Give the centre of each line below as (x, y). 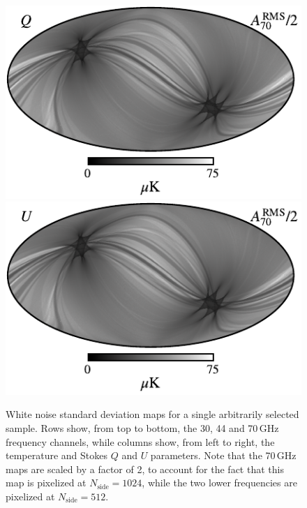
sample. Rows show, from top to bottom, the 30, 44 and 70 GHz (142, 427)
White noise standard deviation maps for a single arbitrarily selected (152, 414)
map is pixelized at (46, 483)
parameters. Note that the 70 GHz (223, 455)
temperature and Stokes (57, 455)
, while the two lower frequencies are (219, 483)
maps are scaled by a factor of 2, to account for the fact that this (145, 469)
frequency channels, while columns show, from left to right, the (140, 441)
